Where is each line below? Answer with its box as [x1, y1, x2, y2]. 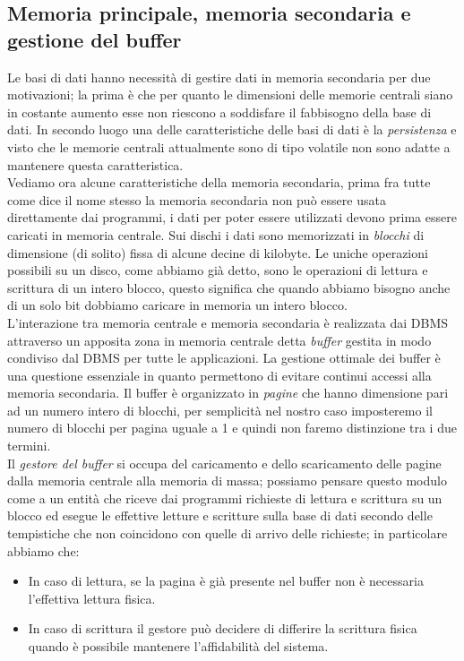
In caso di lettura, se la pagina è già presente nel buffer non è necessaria [28, 571, 424, 590]
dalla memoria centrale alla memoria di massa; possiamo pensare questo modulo [7, 471, 447, 490]
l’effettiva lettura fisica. [28, 588, 156, 607]
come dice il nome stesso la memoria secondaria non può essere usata [7, 190, 386, 209]
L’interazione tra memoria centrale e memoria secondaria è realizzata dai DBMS [7, 313, 449, 331]
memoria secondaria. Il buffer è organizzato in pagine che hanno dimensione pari [7, 383, 449, 402]
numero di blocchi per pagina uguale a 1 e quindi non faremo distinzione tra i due [7, 418, 457, 437]
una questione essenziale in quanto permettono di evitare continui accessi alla [7, 365, 432, 384]
